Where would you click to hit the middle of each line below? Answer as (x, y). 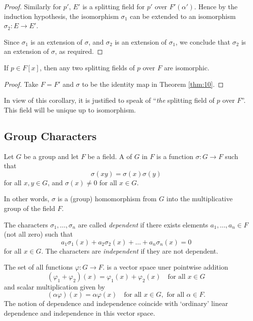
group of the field (30, 208)
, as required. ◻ (79, 51)
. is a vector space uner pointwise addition (165, 267)
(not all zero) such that (39, 234)
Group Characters (50, 136)
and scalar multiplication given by (55, 286)
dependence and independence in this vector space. (80, 313)
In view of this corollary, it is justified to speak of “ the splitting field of (109, 100)
